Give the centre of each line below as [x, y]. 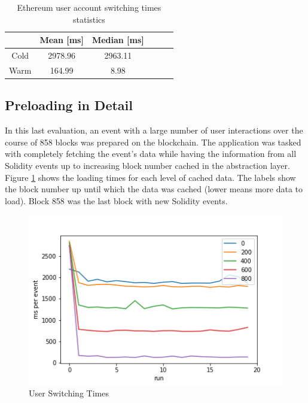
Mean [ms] [62, 40]
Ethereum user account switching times [89, 7]
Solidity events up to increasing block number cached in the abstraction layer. [147, 165]
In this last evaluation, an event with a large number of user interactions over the [154, 130]
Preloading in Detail [69, 105]
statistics [89, 19]
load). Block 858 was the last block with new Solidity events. [116, 200]
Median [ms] [118, 40]
